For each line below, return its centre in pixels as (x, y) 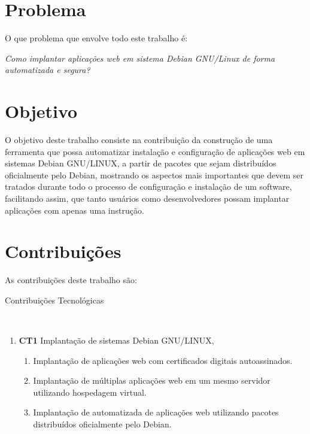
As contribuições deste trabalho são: (71, 280)
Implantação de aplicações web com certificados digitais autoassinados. (163, 360)
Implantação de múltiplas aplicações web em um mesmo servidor (152, 380)
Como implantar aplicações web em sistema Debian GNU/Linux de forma (140, 58)
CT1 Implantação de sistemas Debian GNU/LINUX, (116, 340)
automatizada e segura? (48, 70)
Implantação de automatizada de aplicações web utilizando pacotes (156, 412)
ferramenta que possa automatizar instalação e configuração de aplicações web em (155, 151)
